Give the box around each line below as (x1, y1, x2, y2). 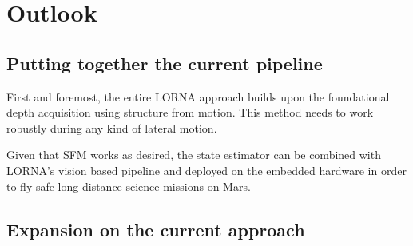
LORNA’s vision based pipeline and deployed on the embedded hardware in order (6, 161, 407, 178)
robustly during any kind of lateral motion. (6, 119, 217, 136)
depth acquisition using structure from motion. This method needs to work (6, 104, 374, 121)
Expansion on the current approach (6, 216, 305, 241)
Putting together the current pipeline (6, 50, 323, 75)
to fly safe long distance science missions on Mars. (6, 177, 251, 194)
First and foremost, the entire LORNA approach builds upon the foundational (6, 88, 390, 105)
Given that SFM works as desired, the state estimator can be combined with (6, 146, 381, 163)
